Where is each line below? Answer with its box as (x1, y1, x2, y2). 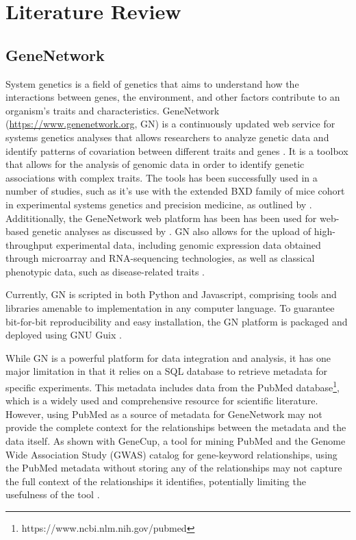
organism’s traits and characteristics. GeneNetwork (5, 103, 220, 117)
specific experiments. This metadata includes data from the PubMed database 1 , (5, 378, 340, 394)
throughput (5, 237, 53, 251)
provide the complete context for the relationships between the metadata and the (5, 420, 346, 434)
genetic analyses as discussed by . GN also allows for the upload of (31, 224, 311, 238)
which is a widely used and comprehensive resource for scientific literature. (5, 393, 318, 408)
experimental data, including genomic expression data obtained (55, 237, 321, 251)
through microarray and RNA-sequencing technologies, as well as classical (5, 251, 315, 265)
